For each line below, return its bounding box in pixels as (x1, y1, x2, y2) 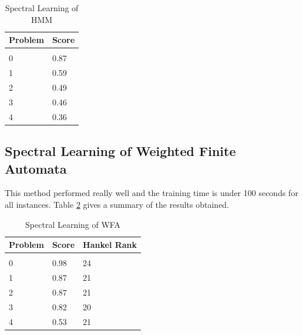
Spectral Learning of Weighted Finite (5, 142, 236, 160)
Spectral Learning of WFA (25, 218, 120, 230)
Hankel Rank (83, 238, 137, 251)
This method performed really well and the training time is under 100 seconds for (5, 187, 298, 199)
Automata (5, 159, 67, 177)
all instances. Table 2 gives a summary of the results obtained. (5, 198, 230, 210)
